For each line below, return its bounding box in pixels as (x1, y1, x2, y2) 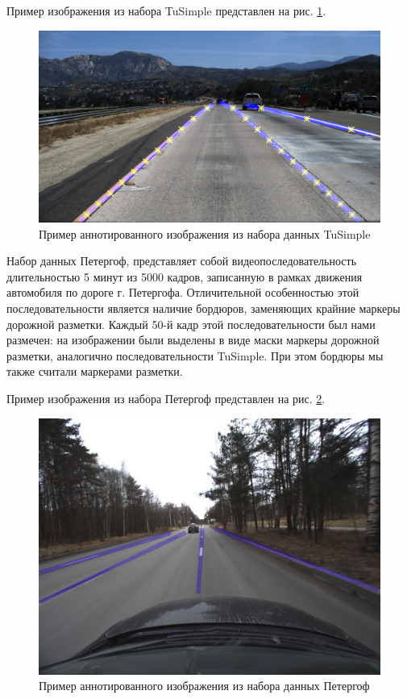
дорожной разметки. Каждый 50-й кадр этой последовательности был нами (6, 315, 376, 332)
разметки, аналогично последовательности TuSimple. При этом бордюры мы (6, 347, 384, 364)
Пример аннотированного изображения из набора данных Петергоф (39, 677, 370, 694)
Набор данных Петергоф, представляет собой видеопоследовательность (6, 252, 357, 269)
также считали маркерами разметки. (6, 363, 183, 380)
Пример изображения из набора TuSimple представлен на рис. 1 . (6, 2, 326, 19)
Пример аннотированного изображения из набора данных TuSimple (39, 225, 371, 242)
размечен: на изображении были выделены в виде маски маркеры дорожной (6, 331, 380, 348)
